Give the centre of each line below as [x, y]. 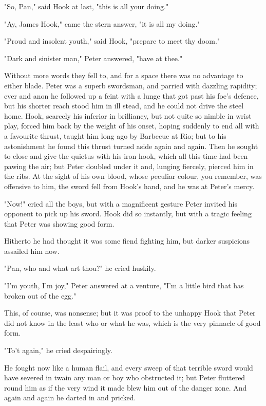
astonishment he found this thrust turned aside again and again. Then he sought [131, 146]
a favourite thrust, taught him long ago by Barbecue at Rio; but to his [115, 135]
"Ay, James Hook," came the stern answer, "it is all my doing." [102, 23]
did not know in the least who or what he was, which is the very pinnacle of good [132, 322]
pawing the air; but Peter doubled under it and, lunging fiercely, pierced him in [129, 166]
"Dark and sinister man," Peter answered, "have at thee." [93, 58]
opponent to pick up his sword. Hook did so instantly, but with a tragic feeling [128, 214]
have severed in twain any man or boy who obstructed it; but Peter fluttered [125, 377]
